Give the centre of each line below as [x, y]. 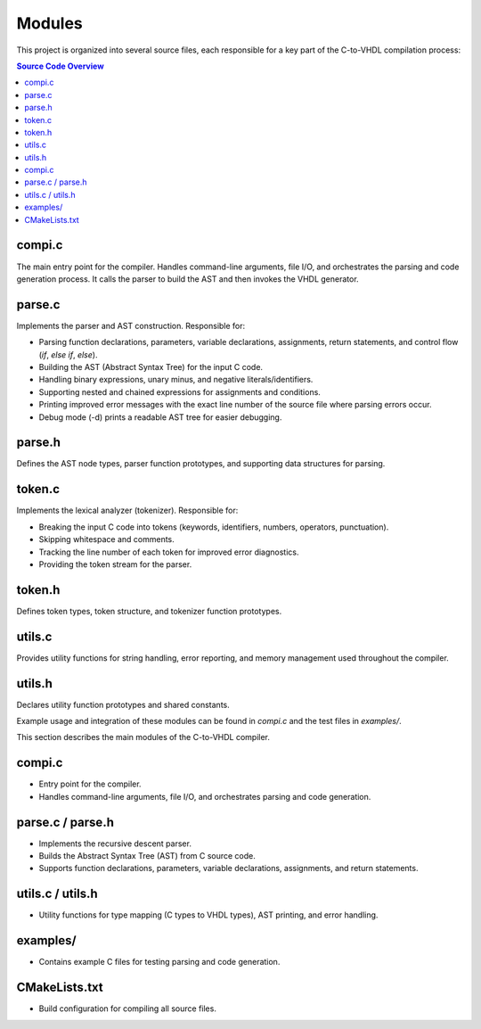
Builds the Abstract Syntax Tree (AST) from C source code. [147, 856]
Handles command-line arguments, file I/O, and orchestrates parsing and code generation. [205, 796]
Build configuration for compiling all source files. [128, 1008]
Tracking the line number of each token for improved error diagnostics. [169, 552]
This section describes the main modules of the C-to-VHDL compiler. [143, 737]
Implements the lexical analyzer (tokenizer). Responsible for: [127, 510]
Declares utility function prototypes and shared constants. [123, 704]
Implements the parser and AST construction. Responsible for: [131, 325]
